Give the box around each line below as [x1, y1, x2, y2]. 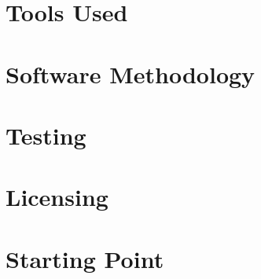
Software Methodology [6, 57, 255, 90]
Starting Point [6, 242, 164, 274]
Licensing [6, 181, 108, 213]
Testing [6, 119, 86, 151]
